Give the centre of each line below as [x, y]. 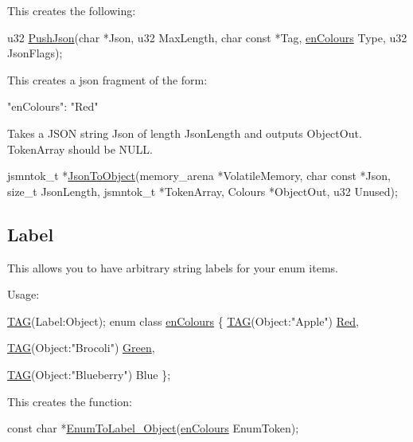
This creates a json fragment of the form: [107, 79]
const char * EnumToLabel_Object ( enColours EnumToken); [153, 428]
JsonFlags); [35, 53]
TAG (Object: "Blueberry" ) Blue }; [89, 374]
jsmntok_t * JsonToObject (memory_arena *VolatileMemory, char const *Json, [199, 176]
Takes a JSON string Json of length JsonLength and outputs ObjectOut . [185, 133]
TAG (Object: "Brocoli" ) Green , [81, 348]
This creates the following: [72, 10]
